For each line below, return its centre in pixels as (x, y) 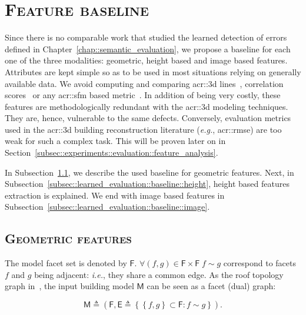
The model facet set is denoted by (66, 263)
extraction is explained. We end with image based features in (115, 195)
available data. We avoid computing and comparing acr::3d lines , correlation (144, 83)
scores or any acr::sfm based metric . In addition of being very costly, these (143, 95)
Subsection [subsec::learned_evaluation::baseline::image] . (107, 207)
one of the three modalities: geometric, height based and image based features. (146, 60)
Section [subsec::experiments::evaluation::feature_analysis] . (112, 153)
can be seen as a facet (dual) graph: (211, 286)
